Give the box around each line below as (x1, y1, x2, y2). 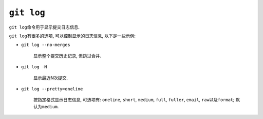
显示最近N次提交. (33, 75, 68, 81)
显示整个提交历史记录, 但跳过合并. (33, 53, 102, 59)
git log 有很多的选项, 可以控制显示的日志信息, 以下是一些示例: (9, 33, 136, 39)
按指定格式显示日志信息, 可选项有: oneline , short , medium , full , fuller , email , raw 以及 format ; (33, 97, 235, 103)
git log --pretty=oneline (21, 86, 83, 91)
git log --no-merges (21, 42, 71, 48)
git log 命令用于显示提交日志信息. (9, 24, 80, 30)
